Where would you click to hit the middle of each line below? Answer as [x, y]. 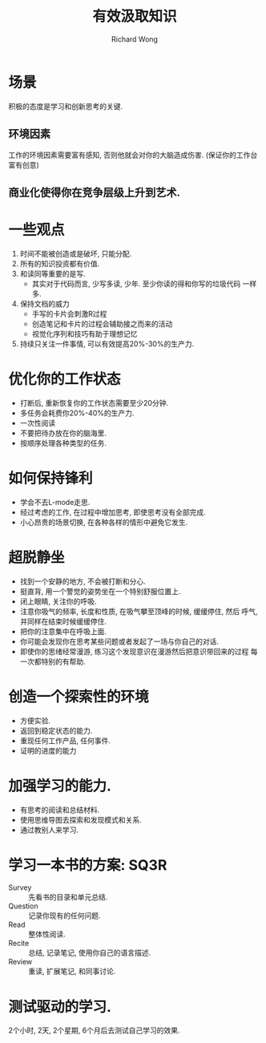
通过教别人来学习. [49, 830]
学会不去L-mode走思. [55, 502]
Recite [19, 944]
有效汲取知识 [134, 16]
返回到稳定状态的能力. [56, 730]
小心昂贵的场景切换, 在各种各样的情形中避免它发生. [104, 522]
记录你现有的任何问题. [65, 916]
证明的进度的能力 [48, 750]
